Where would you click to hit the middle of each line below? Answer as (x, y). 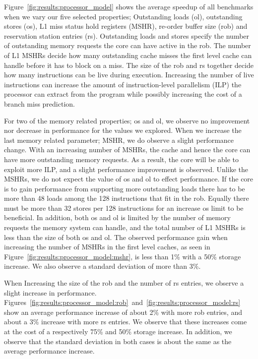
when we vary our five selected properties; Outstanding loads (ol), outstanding (123, 16)
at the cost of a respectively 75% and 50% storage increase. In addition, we (118, 331)
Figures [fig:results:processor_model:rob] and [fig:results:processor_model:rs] (122, 302)
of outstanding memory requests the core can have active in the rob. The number (128, 45)
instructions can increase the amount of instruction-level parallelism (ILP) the (123, 84)
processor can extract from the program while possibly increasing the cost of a (123, 94)
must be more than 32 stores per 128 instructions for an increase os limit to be (124, 208)
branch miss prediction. (39, 103)
